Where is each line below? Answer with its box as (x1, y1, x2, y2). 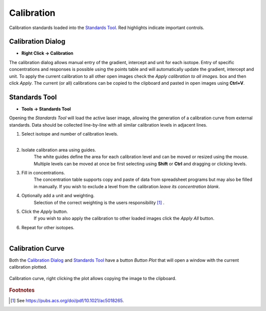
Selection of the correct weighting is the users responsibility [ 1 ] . (33, 200, 165, 206)
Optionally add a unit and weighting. (21, 193, 95, 199)
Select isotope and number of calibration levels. (21, 131, 118, 137)
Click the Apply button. (21, 208, 68, 214)
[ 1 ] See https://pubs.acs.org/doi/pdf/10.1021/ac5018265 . (10, 297, 124, 303)
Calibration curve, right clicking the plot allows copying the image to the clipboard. (9, 275, 177, 281)
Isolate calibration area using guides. (21, 147, 96, 153)
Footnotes (9, 287, 35, 294)
